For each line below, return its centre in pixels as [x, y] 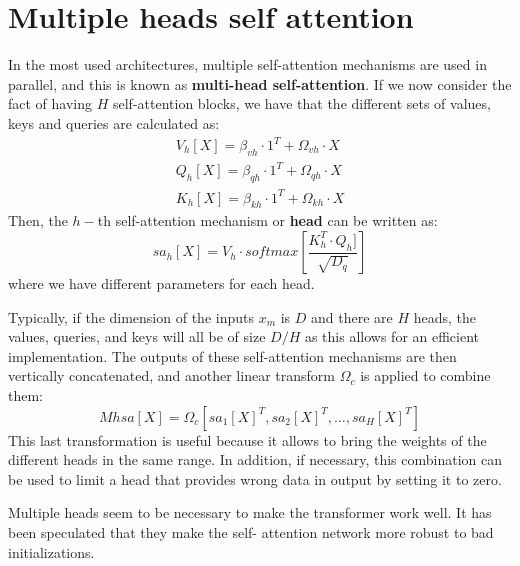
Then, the [38, 220]
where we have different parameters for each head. [161, 283]
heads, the [445, 316]
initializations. [51, 551]
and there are [352, 316]
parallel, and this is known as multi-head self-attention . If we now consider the [260, 83]
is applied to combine [425, 375]
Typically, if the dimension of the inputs [131, 316]
